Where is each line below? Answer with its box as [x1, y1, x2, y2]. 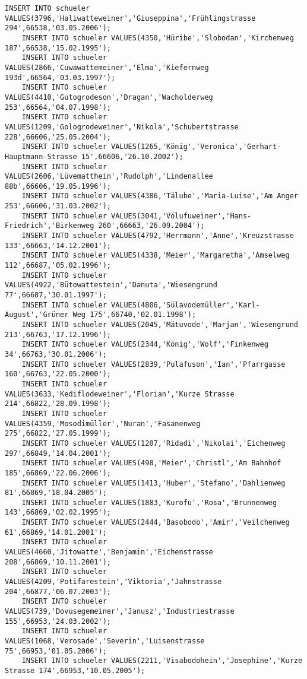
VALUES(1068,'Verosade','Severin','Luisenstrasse [5, 637, 205, 645]
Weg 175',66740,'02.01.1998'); [72, 310, 197, 319]
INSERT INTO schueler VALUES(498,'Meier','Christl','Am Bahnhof [21, 459, 281, 468]
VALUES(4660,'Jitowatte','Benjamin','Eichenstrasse [5, 548, 213, 557]
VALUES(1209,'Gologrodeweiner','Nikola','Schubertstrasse [5, 122, 239, 131]
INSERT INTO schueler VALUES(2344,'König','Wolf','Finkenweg [21, 340, 268, 349]
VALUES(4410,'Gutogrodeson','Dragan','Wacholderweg [5, 93, 213, 101]
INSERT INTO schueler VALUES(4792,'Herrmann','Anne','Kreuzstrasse [21, 231, 294, 240]
